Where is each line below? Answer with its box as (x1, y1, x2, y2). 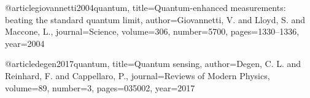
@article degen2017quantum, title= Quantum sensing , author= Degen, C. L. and (5, 57, 301, 70)
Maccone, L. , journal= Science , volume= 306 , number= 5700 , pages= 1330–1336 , (5, 25, 300, 38)
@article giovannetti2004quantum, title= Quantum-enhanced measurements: (5, 1, 286, 13)
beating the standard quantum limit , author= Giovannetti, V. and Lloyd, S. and (5, 13, 305, 26)
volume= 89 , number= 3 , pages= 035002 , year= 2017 (5, 81, 195, 94)
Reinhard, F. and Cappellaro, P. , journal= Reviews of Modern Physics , (5, 69, 270, 82)
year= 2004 (5, 37, 45, 49)
